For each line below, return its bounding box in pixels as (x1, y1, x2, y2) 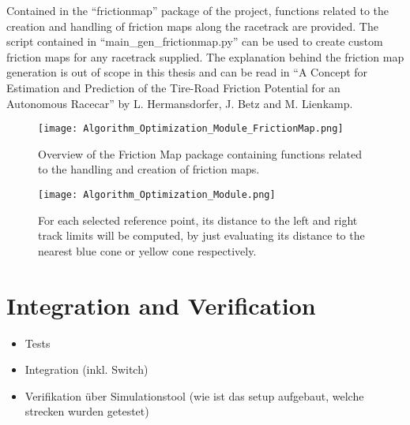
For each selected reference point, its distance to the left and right (38, 211, 358, 228)
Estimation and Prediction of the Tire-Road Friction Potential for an (6, 79, 340, 95)
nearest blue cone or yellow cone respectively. (38, 242, 257, 259)
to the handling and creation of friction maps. (38, 161, 260, 177)
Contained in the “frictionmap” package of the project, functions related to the (6, 2, 389, 18)
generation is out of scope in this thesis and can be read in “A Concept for (6, 64, 368, 80)
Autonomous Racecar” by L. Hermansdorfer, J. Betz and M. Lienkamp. (6, 95, 353, 111)
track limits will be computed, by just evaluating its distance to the (38, 227, 365, 244)
